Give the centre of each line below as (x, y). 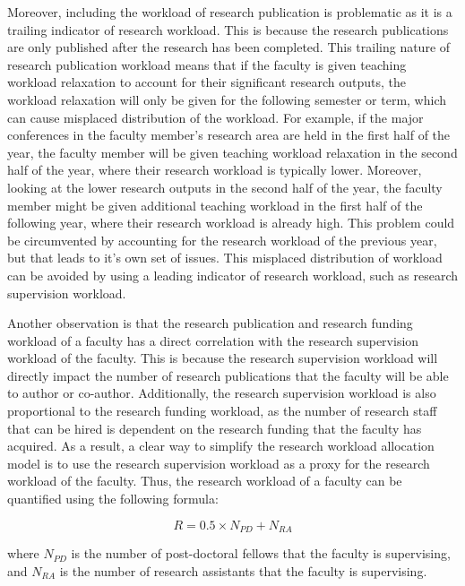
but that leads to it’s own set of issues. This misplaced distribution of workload (225, 258)
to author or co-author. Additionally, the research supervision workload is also (222, 393)
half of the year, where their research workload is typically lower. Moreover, (215, 170)
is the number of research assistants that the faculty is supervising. (243, 570)
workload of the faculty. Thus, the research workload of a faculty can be (205, 481)
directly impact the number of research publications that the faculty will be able (228, 375)
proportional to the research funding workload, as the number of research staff (222, 411)
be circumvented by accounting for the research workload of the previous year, (222, 240)
